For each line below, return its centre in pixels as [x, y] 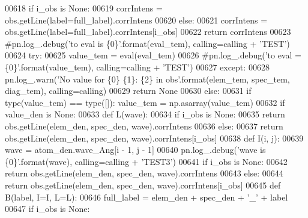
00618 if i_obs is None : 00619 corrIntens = [84, 8]
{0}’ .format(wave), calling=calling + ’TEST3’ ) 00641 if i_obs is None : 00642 [146, 161]
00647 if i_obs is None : [47, 209]
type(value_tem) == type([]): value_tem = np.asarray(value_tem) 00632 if [145, 102]
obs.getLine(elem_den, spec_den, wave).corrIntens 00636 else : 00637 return [144, 126]
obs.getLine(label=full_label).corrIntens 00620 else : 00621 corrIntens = [136, 20]
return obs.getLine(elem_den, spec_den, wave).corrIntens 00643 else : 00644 [144, 173]
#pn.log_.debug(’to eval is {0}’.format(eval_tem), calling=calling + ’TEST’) [147, 43]
